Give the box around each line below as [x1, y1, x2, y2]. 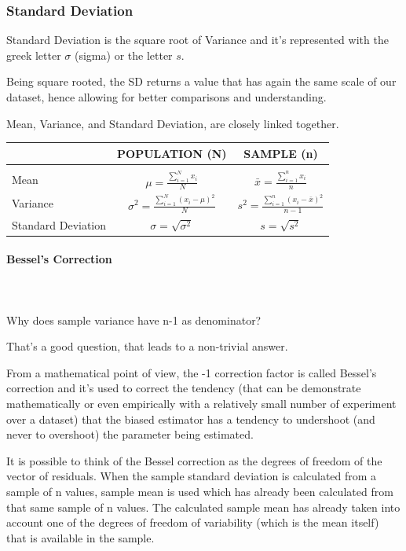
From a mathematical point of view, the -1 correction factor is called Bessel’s [6, 364, 377, 380]
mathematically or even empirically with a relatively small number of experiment [6, 395, 397, 412]
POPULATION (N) [117, 145, 227, 161]
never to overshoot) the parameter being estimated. [6, 426, 254, 443]
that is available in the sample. [6, 529, 155, 545]
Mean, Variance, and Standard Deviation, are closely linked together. [6, 115, 339, 131]
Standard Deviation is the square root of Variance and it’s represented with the [6, 31, 389, 48]
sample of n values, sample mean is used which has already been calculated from [6, 483, 393, 500]
